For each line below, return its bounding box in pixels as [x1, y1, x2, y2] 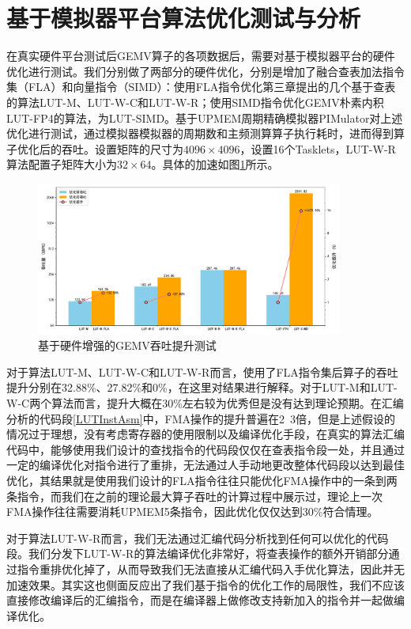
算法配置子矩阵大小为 [6, 156, 117, 172]
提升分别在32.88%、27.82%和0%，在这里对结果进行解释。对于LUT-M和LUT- [6, 379, 398, 396]
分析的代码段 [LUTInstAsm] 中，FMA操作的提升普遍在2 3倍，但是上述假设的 [6, 410, 396, 426]
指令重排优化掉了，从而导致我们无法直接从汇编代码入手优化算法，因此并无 [17, 560, 405, 577]
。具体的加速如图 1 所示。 [151, 156, 279, 172]
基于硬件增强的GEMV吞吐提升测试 [38, 337, 217, 354]
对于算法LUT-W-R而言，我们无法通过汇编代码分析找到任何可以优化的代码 [6, 529, 389, 546]
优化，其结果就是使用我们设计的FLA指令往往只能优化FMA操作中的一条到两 [6, 472, 398, 489]
